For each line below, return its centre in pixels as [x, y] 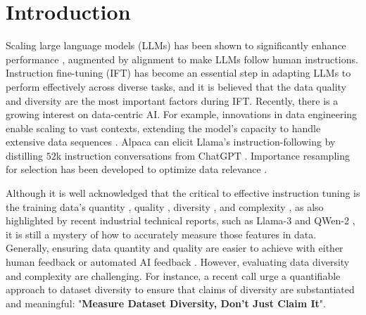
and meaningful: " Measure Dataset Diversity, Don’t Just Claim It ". [166, 303]
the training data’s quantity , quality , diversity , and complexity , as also [165, 206]
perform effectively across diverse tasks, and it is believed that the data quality [176, 86]
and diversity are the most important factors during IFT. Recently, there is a [172, 100]
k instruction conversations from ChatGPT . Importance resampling [203, 155]
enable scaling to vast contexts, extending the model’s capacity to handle [163, 128]
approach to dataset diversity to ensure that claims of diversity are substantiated [180, 289]
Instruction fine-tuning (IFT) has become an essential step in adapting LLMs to [178, 73]
